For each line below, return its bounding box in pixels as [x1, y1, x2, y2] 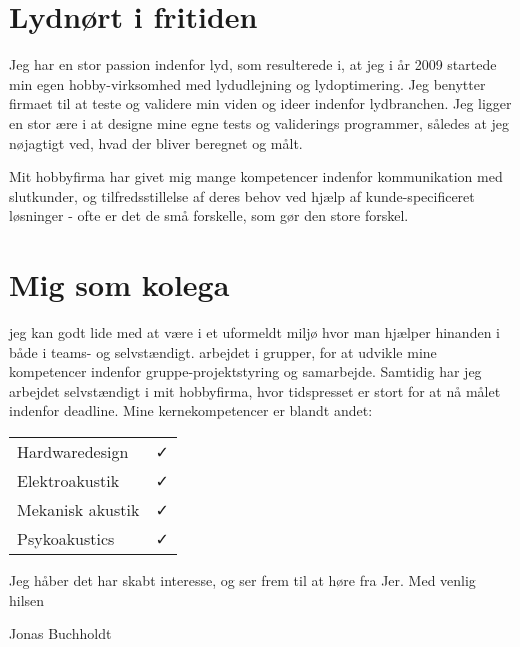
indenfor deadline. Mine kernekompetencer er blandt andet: [9, 400, 373, 421]
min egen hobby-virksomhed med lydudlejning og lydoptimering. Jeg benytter [9, 73, 486, 94]
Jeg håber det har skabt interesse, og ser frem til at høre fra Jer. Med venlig [9, 569, 476, 590]
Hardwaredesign [17, 439, 129, 463]
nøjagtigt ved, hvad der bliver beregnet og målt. [9, 132, 303, 153]
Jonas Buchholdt [9, 623, 112, 644]
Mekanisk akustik [17, 497, 140, 521]
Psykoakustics [17, 526, 115, 550]
